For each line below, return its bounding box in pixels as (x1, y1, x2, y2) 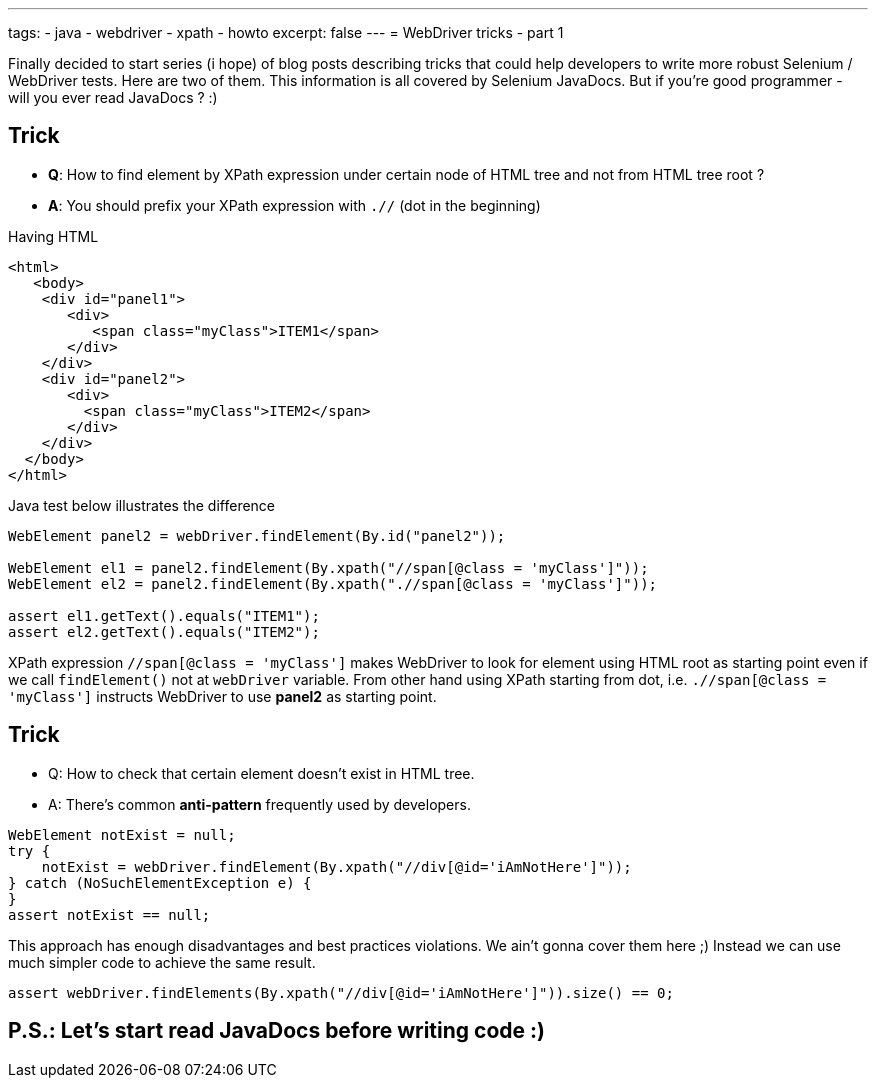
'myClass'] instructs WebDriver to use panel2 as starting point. (8, 687, 437, 705)
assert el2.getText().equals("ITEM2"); (8, 623, 320, 640)
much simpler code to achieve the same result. (8, 953, 316, 971)
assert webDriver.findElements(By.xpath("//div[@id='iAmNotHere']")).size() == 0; (8, 984, 674, 1001)
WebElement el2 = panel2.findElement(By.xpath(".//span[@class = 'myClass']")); (8, 575, 658, 592)
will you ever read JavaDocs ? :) (8, 89, 218, 106)
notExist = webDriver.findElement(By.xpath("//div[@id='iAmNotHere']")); (41, 858, 632, 875)
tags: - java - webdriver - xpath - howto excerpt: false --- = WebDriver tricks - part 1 (8, 24, 564, 41)
